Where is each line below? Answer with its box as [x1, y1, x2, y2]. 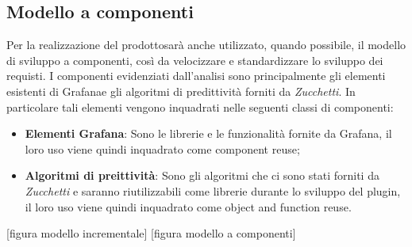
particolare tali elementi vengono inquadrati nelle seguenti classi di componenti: [6, 98, 394, 115]
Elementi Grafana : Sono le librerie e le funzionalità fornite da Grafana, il [25, 125, 392, 142]
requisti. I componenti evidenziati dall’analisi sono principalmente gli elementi [6, 67, 386, 84]
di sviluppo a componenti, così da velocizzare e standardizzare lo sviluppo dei [6, 51, 383, 68]
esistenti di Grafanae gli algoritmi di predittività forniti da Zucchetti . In [6, 82, 356, 99]
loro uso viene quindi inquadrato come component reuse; [25, 140, 300, 157]
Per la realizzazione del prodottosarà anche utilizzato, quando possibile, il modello [6, 36, 406, 53]
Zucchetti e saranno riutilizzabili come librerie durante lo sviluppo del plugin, [25, 182, 401, 199]
